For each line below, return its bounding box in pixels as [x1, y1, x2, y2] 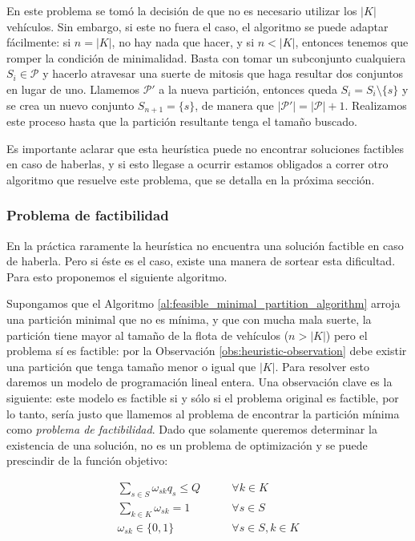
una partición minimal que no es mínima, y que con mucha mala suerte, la [6, 310, 372, 327]
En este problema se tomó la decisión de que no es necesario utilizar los [6, 2, 357, 18]
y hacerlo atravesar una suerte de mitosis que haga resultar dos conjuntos [42, 65, 404, 82]
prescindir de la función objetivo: [6, 452, 168, 469]
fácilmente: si [6, 34, 71, 50]
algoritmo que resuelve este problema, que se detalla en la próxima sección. [6, 171, 375, 188]
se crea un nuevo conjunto [6, 96, 135, 113]
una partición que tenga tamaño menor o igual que [6, 357, 256, 374]
